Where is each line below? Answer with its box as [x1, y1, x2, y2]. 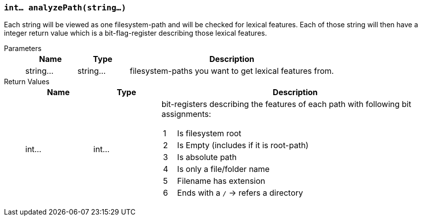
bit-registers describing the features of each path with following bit [161, 99, 412, 110]
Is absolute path [177, 152, 237, 163]
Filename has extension [177, 176, 265, 186]
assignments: [161, 109, 211, 119]
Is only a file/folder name [177, 164, 270, 174]
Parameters [4, 44, 42, 53]
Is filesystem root [177, 128, 241, 139]
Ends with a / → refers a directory [177, 188, 303, 198]
